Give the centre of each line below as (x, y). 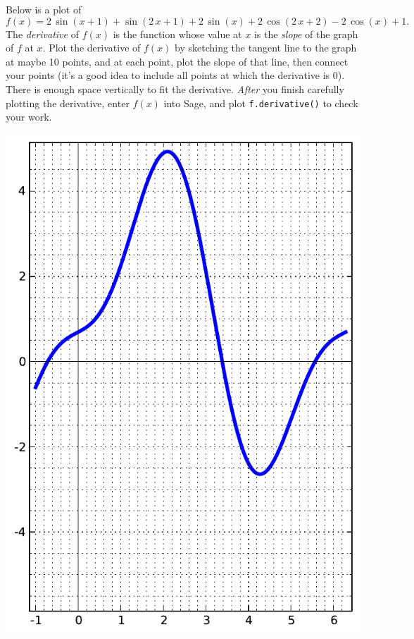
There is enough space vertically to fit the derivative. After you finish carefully (175, 89)
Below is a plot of (44, 9)
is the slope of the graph (306, 34)
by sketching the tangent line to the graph (266, 48)
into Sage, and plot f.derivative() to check (261, 103)
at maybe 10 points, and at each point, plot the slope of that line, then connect (177, 61)
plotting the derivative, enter (68, 103)
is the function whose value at (177, 34)
